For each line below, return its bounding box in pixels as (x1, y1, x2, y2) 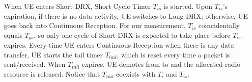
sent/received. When (4, 59, 66, 69)
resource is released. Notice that (4, 69, 100, 79)
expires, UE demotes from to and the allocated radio (82, 59, 241, 69)
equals (4, 29, 23, 40)
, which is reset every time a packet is (116, 49, 230, 59)
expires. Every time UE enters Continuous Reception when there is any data (4, 40, 234, 50)
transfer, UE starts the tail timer (4, 49, 103, 59)
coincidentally (198, 20, 240, 30)
